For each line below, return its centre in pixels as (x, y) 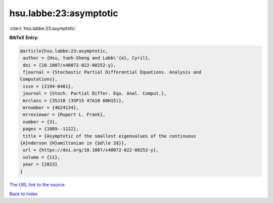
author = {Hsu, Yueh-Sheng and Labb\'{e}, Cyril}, (87, 58)
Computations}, (39, 79)
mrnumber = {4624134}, (51, 108)
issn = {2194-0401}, (48, 86)
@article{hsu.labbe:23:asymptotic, (64, 51)
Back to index (24, 194)
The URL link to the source (37, 184)
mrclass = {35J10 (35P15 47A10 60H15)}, (74, 100)
